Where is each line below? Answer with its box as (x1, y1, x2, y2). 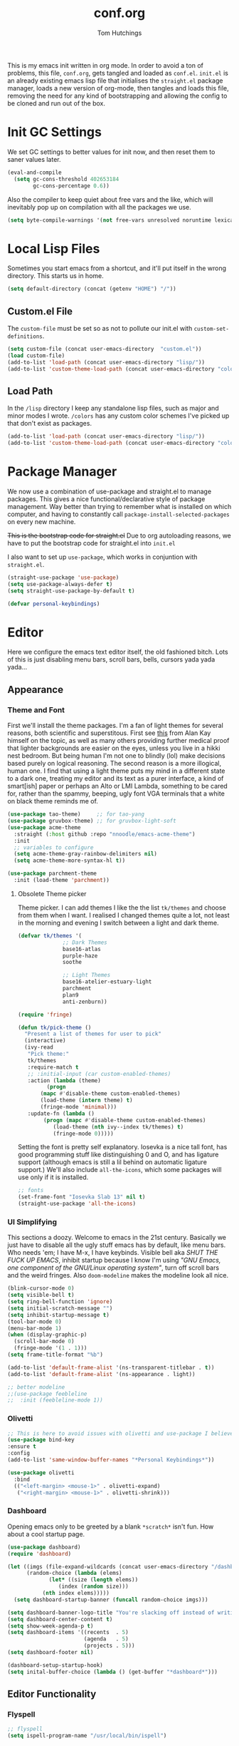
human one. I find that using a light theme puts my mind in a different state (7, 766, 225, 775)
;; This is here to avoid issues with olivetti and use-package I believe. (7, 1429, 237, 1437)
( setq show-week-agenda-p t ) (7, 1622, 94, 1630)
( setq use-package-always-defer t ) (7, 580, 113, 587)
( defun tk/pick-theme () (17, 1024, 92, 1031)
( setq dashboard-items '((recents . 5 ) (7, 1629, 129, 1636)
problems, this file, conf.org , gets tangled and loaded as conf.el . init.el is (7, 68, 229, 77)
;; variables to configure (14, 843, 94, 851)
